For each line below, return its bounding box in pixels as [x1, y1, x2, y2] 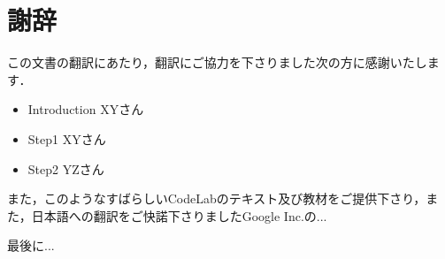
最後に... [7, 236, 55, 255]
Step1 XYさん [27, 129, 106, 148]
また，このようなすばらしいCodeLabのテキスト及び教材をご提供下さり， [7, 189, 426, 208]
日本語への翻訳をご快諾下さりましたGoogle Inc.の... [31, 206, 327, 225]
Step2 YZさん [27, 159, 104, 178]
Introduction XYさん [27, 100, 144, 118]
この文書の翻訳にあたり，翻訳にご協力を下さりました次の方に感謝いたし [7, 53, 427, 72]
